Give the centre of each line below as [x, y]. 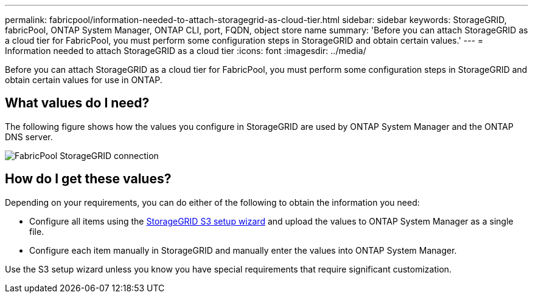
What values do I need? [77, 103]
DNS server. [29, 137]
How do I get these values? [88, 179]
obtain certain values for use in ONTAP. [84, 80]
